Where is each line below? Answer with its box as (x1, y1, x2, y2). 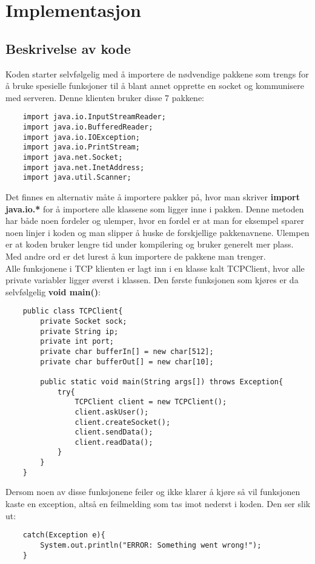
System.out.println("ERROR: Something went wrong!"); (40, 540, 262, 549)
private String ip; (40, 327, 119, 336)
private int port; (40, 337, 114, 346)
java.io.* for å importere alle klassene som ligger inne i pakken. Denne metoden (5, 202, 304, 215)
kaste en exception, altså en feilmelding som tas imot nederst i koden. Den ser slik (5, 497, 311, 510)
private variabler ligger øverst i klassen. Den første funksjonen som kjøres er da (5, 274, 299, 286)
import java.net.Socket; (22, 152, 123, 162)
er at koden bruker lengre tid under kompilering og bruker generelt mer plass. (5, 238, 294, 251)
